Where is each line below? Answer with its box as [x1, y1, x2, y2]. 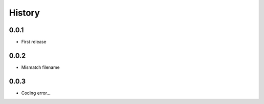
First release [21, 39, 46, 45]
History [9, 7, 40, 18]
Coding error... [21, 90, 51, 96]
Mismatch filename [21, 64, 60, 70]
